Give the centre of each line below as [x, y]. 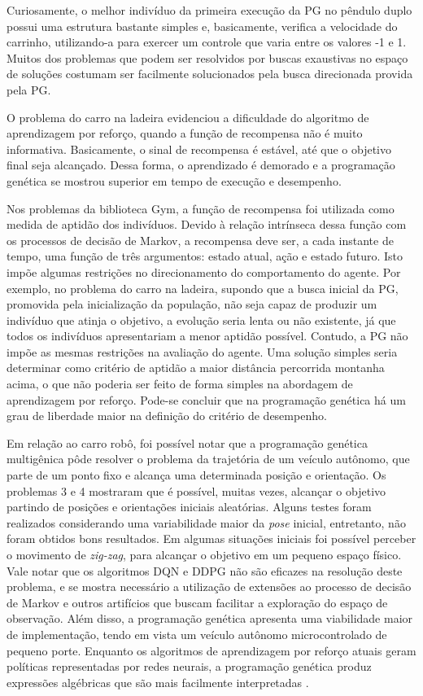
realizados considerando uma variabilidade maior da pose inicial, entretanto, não [206, 522]
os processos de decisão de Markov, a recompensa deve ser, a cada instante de [200, 240]
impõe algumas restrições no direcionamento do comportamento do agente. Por [204, 271]
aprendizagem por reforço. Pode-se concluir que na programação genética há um [206, 399]
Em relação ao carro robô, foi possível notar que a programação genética [187, 442]
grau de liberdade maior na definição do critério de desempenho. [167, 416]
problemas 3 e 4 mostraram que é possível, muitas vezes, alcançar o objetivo [196, 490]
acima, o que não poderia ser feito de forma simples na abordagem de [180, 384]
